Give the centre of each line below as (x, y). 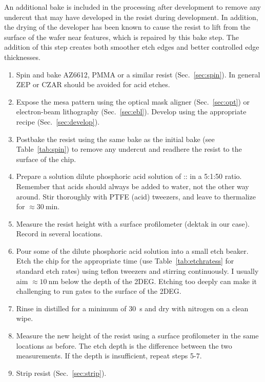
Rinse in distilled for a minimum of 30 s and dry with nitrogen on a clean (132, 308)
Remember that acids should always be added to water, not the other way (132, 186)
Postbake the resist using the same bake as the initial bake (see (115, 139)
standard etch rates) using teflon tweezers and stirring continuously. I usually (137, 271)
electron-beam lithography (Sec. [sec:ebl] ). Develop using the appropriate (131, 112)
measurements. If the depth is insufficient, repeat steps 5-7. (109, 356)
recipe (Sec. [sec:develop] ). (58, 121)
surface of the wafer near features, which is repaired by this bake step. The (121, 37)
